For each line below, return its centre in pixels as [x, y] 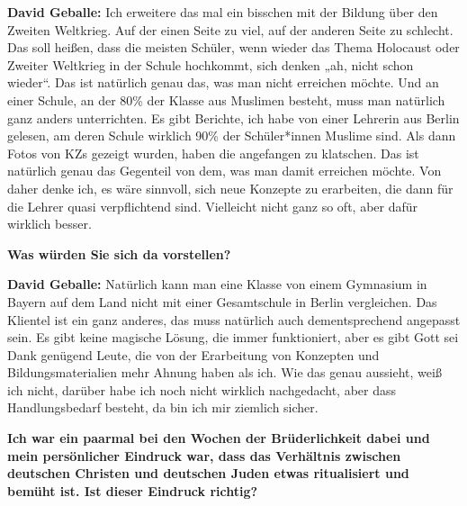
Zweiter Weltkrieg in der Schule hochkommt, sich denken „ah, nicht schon [211, 64]
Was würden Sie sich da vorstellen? [119, 253]
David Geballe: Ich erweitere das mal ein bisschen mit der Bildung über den [223, 12]
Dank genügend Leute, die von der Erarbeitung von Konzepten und [193, 354]
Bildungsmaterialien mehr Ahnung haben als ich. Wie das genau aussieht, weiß [225, 372]
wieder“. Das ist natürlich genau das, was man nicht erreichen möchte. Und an [223, 82]
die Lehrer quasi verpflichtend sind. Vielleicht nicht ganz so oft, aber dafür [213, 206]
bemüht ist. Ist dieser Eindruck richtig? [133, 490]
